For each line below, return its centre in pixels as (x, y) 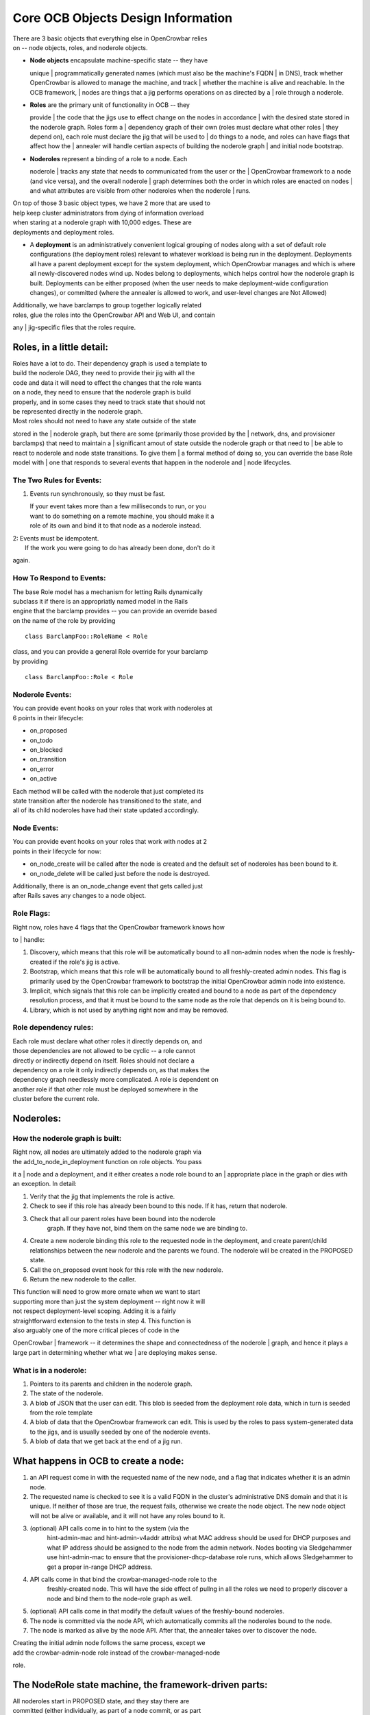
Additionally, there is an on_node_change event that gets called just (108, 886)
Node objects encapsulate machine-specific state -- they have (119, 60)
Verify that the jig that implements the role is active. (102, 1196)
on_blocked (46, 749)
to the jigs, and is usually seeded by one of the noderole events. (120, 1432)
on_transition (48, 759)
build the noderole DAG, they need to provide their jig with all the (104, 373)
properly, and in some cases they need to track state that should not (109, 402)
